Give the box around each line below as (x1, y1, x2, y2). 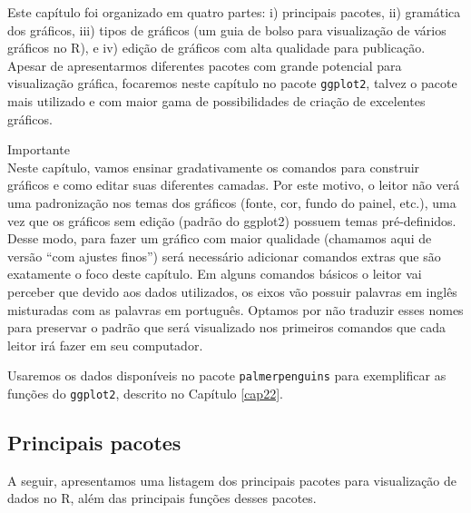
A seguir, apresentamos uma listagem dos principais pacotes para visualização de (7, 470, 457, 489)
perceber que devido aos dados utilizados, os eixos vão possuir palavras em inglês (7, 281, 457, 301)
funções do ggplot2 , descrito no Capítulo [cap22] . (7, 384, 283, 402)
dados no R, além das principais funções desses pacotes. (7, 488, 317, 508)
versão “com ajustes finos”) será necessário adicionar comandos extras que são (7, 246, 441, 265)
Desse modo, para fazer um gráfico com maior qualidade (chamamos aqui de (7, 229, 432, 248)
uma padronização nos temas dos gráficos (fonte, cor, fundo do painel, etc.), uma (7, 193, 456, 212)
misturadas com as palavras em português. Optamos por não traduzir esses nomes (7, 300, 464, 319)
